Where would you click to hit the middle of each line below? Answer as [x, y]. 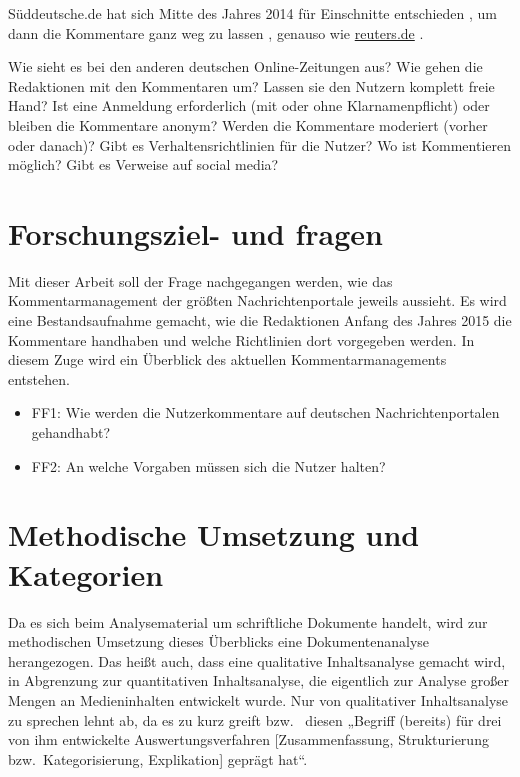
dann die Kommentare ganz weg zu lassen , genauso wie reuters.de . [216, 32]
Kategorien [86, 573]
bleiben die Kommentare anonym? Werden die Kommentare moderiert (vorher [248, 124]
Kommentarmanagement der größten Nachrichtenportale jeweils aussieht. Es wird [257, 300]
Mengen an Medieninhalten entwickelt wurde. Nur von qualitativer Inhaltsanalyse [258, 699]
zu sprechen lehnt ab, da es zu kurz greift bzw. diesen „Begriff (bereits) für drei [255, 719]
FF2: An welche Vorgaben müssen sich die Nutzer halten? [208, 465]
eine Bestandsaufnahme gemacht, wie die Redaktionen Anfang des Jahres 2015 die [260, 320]
